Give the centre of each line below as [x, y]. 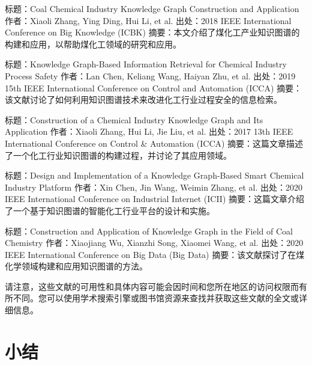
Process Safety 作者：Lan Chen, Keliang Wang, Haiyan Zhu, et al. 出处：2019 [150, 75]
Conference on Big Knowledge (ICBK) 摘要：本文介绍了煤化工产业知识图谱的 [152, 32]
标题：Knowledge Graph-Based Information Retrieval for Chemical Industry [146, 64]
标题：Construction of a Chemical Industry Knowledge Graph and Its [134, 119]
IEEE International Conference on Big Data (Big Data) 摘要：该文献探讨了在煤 [155, 254]
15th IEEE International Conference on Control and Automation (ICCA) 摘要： [154, 87]
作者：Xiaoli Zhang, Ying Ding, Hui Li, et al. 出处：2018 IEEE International [148, 20]
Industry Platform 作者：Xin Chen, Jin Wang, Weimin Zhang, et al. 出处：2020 [154, 187]
